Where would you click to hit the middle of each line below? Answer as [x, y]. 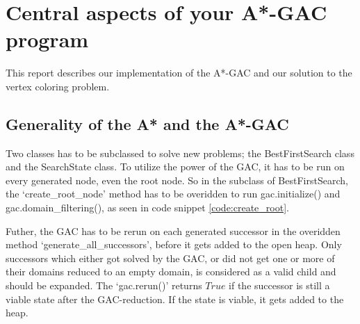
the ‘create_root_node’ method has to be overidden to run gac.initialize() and [173, 194]
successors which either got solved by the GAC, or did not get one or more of [170, 258]
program [47, 39]
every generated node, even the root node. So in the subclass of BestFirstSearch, [177, 180]
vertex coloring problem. [58, 86]
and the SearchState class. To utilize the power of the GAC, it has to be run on [175, 167]
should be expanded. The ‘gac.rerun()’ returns [104, 285]
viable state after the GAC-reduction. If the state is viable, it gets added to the [175, 299]
